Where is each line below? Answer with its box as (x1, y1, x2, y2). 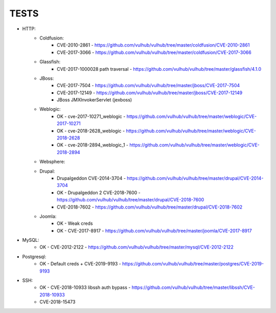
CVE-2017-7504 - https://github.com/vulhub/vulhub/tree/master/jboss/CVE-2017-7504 (57, 82, 240, 89)
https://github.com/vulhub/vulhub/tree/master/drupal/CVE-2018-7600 (57, 197, 204, 203)
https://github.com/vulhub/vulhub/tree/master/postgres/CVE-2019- (122, 261, 264, 267)
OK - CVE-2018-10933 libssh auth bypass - (39, 284, 131, 290)
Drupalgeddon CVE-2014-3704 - (57, 175, 126, 181)
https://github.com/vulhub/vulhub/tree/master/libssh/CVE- (131, 284, 255, 290)
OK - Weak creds (57, 220, 93, 226)
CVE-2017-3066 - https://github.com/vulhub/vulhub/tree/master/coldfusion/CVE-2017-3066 (57, 49, 251, 55)
